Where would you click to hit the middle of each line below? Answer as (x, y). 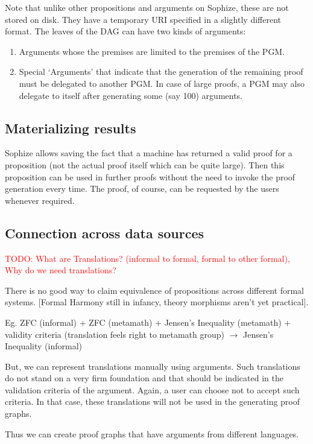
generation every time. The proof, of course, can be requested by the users (142, 189)
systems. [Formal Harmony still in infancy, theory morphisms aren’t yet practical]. (157, 302)
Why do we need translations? (61, 270)
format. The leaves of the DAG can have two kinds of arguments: (125, 31)
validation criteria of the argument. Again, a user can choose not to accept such (152, 389)
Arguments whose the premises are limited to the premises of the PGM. (152, 51)
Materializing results (71, 128)
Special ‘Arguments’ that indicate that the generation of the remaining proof (161, 71)
